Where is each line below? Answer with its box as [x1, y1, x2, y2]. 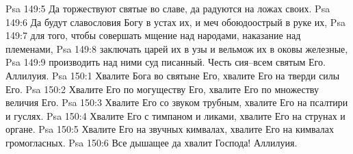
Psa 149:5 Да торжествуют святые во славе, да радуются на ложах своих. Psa [5, 1, 330, 15]
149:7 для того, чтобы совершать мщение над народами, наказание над [5, 28, 301, 42]
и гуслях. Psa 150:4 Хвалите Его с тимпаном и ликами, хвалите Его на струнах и [5, 108, 345, 123]
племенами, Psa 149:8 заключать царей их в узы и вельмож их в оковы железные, [5, 41, 348, 55]
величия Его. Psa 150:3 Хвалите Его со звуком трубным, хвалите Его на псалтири [5, 95, 348, 110]
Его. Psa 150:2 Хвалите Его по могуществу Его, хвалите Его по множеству [5, 81, 319, 96]
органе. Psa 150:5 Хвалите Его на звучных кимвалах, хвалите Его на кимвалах [5, 122, 335, 136]
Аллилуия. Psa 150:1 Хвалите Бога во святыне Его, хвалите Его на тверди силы [5, 68, 340, 82]
